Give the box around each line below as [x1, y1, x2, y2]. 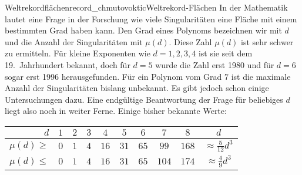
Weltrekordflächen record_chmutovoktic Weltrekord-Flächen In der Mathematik [5, 1, 288, 13]
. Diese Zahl [169, 35, 212, 48]
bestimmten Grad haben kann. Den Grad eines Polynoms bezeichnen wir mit [5, 24, 282, 36]
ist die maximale [231, 70, 291, 82]
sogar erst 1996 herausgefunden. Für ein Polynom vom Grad [5, 70, 222, 82]
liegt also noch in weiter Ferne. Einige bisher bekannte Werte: [5, 105, 227, 117]
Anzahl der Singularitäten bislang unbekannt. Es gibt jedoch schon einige [5, 82, 269, 94]
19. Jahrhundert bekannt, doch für [5, 58, 130, 70]
